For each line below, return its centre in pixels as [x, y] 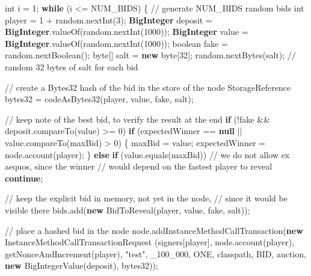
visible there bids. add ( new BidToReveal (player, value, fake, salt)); [128, 210]
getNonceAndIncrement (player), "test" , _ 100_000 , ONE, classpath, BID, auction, [156, 253]
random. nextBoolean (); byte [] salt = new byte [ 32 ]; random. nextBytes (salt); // [150, 55]
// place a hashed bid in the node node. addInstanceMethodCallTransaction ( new [154, 230]
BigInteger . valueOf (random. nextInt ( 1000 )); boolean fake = [116, 43]
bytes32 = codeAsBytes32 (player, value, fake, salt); [99, 99]
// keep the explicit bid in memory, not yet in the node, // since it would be [146, 198]
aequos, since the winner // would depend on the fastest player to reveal [139, 166]
